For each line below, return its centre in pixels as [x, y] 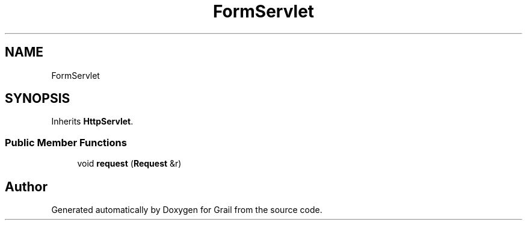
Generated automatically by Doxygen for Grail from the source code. [187, 210]
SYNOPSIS [38, 99]
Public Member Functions [66, 142]
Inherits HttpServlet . [92, 122]
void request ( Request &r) [129, 164]
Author [26, 186]
